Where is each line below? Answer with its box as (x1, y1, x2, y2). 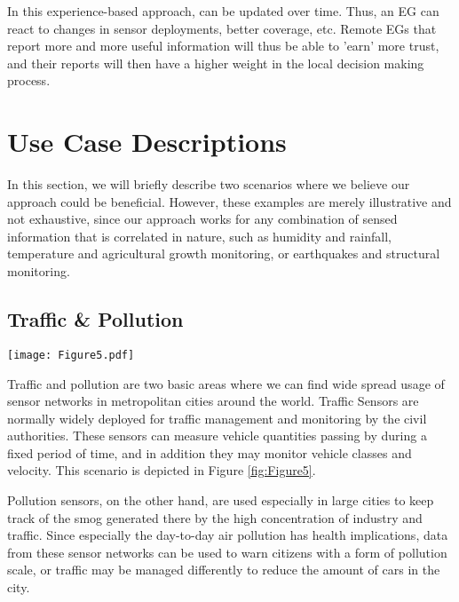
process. (7, 71, 51, 90)
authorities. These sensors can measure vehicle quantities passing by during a (7, 426, 427, 445)
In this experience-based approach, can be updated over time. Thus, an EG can (7, 2, 439, 20)
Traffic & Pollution (7, 305, 184, 333)
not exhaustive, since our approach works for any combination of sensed (7, 210, 398, 228)
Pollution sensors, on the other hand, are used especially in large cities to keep (7, 491, 434, 510)
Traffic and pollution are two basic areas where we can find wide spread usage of (7, 374, 445, 392)
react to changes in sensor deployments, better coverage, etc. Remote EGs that (7, 19, 437, 37)
